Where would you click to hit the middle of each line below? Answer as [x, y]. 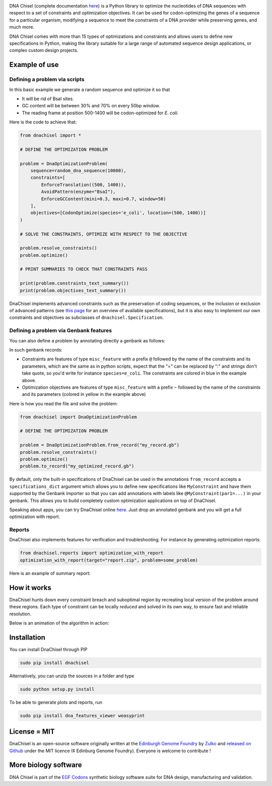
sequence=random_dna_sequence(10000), [78, 170]
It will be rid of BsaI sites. [48, 99]
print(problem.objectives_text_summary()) [73, 290]
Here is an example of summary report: [50, 573]
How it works [30, 587]
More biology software [46, 765]
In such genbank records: [36, 349]
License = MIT [32, 732]
